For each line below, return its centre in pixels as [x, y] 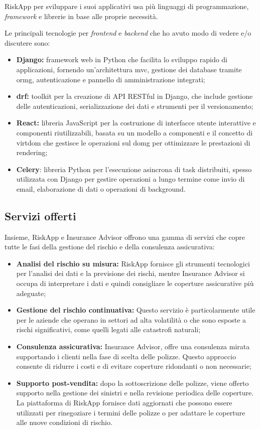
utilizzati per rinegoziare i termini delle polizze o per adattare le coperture [131, 412]
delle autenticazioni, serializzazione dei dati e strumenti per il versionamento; [135, 106]
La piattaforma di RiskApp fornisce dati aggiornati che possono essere [124, 403]
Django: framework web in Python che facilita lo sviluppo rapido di [122, 59]
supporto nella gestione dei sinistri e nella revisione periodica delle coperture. [135, 393]
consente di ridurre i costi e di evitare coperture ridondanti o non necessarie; [134, 366]
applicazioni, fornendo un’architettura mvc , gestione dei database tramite [129, 69]
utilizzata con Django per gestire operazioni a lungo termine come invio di [131, 179]
